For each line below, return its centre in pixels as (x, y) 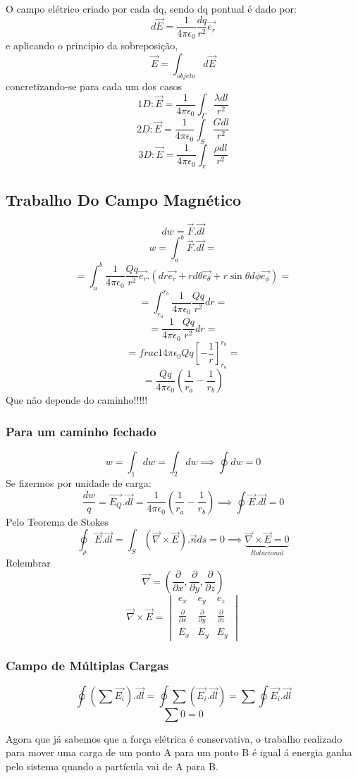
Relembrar (28, 563)
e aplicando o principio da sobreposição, (92, 45)
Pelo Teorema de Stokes (57, 521)
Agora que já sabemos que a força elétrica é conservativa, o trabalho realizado (174, 738)
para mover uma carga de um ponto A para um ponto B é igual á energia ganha (179, 752)
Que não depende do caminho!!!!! (77, 400)
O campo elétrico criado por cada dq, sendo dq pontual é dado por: (151, 8)
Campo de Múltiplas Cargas (87, 665)
